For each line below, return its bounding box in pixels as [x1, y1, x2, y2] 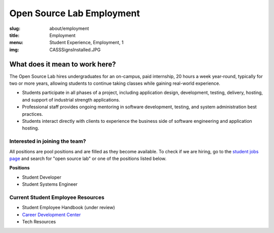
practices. [22, 111, 43, 117]
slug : [9, 25, 20, 31]
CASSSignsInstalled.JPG [49, 46, 101, 53]
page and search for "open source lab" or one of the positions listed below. [9, 155, 167, 161]
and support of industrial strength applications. [22, 96, 120, 103]
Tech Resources [22, 218, 56, 224]
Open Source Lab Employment [9, 8, 141, 19]
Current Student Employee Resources [9, 193, 105, 201]
